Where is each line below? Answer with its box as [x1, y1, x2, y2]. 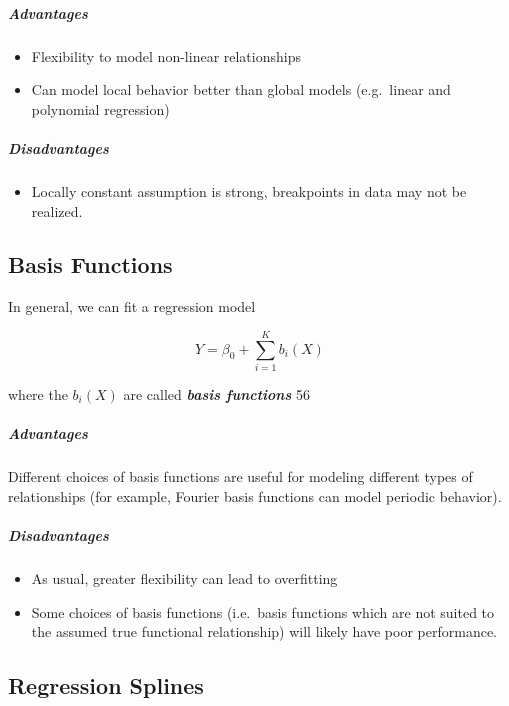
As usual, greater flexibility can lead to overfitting [31, 567, 338, 588]
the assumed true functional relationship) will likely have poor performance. [31, 621, 497, 642]
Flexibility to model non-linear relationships [31, 45, 301, 66]
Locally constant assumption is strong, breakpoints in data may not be [31, 180, 467, 201]
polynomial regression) [31, 98, 170, 119]
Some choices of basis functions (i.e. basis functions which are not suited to [31, 601, 495, 622]
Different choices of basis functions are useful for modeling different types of [8, 466, 473, 487]
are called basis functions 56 [123, 384, 310, 405]
